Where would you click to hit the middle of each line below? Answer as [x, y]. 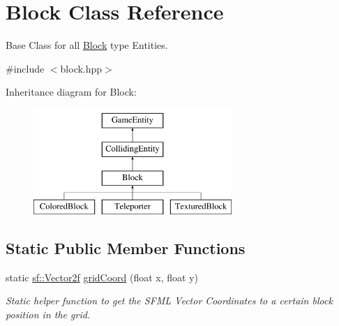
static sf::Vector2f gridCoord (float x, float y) [102, 277]
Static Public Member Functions [126, 248]
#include [25, 68]
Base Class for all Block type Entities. [87, 45]
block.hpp [81, 68]
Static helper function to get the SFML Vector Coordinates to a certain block [169, 301]
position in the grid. [48, 314]
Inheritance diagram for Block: [71, 92]
